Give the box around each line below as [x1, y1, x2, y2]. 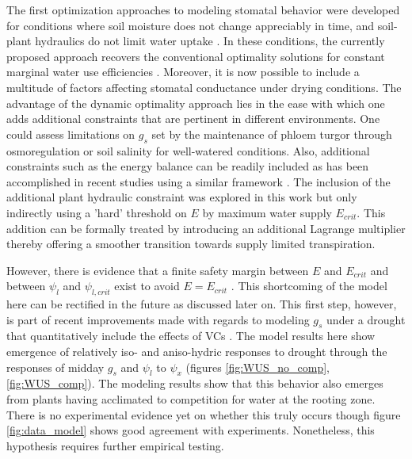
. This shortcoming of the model [231, 277, 387, 294]
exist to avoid [114, 277, 180, 294]
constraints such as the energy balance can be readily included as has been [6, 158, 369, 174]
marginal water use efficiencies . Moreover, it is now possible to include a [6, 63, 360, 80]
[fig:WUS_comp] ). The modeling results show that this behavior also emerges [6, 375, 383, 392]
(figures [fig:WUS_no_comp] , [185, 358, 330, 375]
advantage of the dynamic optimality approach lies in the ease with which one [6, 94, 385, 111]
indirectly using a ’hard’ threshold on [6, 204, 187, 220]
